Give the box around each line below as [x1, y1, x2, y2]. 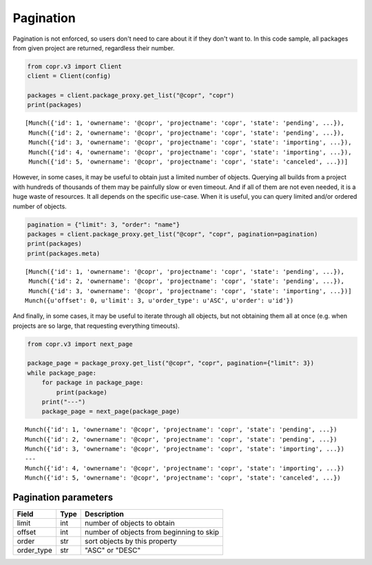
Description [85, 509, 124, 519]
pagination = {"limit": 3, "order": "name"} [27, 221, 180, 228]
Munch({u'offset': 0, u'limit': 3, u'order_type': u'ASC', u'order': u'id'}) [25, 297, 294, 304]
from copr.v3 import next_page [27, 340, 134, 348]
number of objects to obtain [85, 518, 175, 528]
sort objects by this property [85, 537, 177, 546]
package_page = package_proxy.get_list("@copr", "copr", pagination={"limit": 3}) [27, 359, 315, 367]
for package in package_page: [41, 379, 144, 386]
